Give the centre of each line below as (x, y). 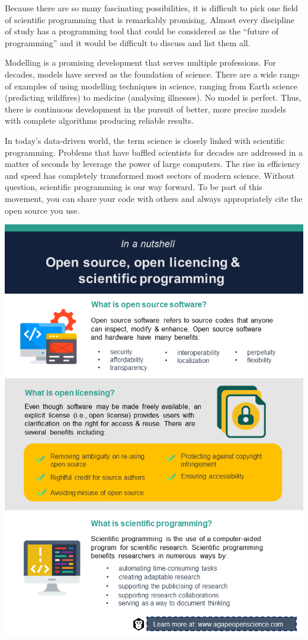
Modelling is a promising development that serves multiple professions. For (140, 62)
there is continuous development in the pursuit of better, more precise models (146, 109)
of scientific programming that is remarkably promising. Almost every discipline (150, 19)
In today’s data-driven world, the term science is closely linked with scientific (145, 140)
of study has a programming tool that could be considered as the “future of (142, 31)
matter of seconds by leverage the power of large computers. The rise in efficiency (153, 164)
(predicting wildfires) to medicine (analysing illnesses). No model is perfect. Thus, (153, 97)
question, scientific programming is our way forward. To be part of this (134, 187)
